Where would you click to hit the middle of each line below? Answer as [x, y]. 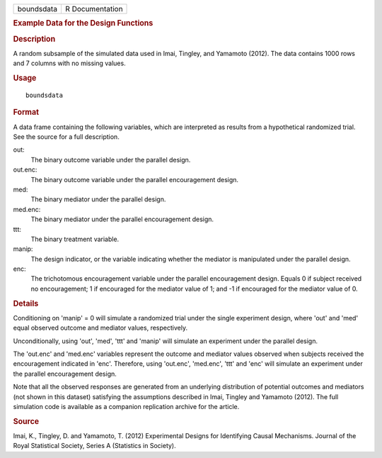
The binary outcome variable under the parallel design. [111, 160]
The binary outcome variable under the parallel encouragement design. [135, 179]
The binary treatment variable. [75, 239]
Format [26, 112]
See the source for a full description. [66, 137]
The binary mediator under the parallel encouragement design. [122, 219]
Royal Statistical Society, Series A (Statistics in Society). [94, 446]
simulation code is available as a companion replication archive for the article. [126, 407]
